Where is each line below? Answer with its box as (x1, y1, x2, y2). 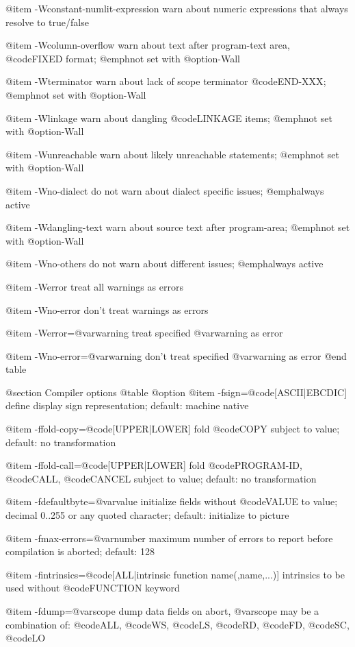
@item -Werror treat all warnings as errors (5, 279, 183, 293)
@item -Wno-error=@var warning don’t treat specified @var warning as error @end (5, 348, 347, 363)
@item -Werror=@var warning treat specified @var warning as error (5, 326, 283, 340)
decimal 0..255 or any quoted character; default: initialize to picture (5, 508, 289, 522)
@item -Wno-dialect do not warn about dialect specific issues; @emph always (5, 183, 324, 197)
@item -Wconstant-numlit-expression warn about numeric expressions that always (5, 1, 348, 15)
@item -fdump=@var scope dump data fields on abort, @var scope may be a (5, 604, 319, 618)
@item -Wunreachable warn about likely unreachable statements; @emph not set (5, 147, 340, 161)
